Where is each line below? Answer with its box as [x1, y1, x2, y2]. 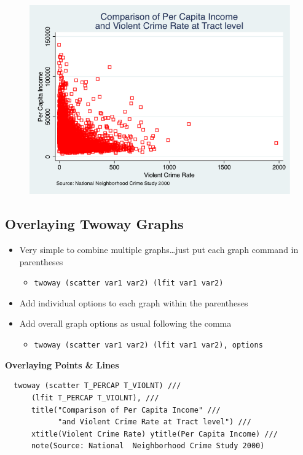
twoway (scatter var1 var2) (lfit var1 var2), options [34, 341, 263, 350]
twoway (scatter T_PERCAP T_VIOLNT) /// [14, 381, 181, 391]
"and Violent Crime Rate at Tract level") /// [57, 418, 251, 427]
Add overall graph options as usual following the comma [19, 317, 232, 330]
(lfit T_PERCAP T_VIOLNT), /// [31, 393, 159, 402]
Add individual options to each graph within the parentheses [19, 296, 248, 309]
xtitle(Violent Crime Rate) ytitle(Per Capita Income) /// [31, 429, 278, 438]
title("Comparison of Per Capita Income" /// [31, 405, 221, 414]
